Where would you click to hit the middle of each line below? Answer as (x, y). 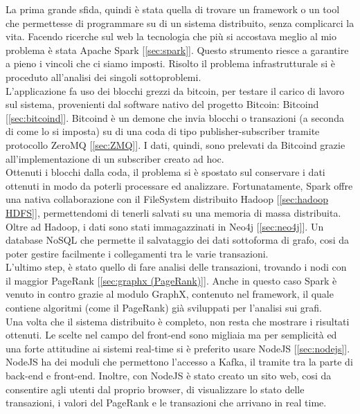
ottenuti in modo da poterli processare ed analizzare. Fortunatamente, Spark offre (179, 185)
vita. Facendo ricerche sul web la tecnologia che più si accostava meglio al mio (171, 36)
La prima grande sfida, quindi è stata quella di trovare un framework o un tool (173, 9)
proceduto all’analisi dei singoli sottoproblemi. (103, 76)
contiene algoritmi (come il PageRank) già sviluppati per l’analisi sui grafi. (164, 308)
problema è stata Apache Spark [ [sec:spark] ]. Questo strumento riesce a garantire (177, 49)
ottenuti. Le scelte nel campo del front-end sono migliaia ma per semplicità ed (171, 335)
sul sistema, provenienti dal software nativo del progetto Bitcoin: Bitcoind (162, 104)
